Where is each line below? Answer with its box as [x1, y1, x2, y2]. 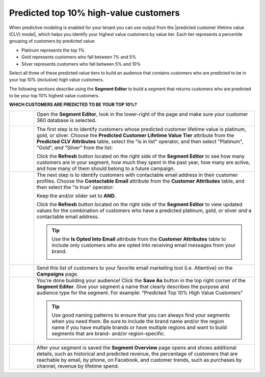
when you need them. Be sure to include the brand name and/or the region [52, 318, 224, 324]
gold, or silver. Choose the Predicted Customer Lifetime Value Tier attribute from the [36, 132, 235, 138]
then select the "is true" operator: [36, 184, 114, 190]
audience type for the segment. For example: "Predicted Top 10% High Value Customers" [36, 289, 243, 296]
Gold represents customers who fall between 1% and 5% [21, 54, 136, 60]
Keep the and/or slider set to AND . [36, 192, 116, 199]
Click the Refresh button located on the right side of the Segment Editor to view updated [36, 201, 242, 208]
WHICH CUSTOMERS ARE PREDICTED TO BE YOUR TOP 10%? [9, 102, 137, 108]
